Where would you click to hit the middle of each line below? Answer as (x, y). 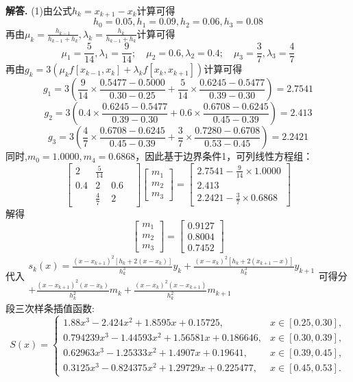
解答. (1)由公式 (39, 10)
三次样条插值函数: (54, 308)
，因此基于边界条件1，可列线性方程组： (224, 156)
